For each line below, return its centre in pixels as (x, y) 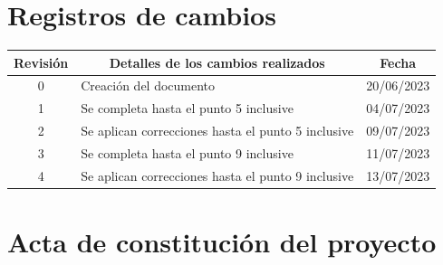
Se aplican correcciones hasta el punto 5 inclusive (217, 131)
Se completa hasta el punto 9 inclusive (187, 153)
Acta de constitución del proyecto (222, 242)
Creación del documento (148, 85)
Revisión (41, 62)
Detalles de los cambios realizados (217, 62)
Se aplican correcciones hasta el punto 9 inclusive (217, 175)
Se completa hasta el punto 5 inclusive (187, 108)
